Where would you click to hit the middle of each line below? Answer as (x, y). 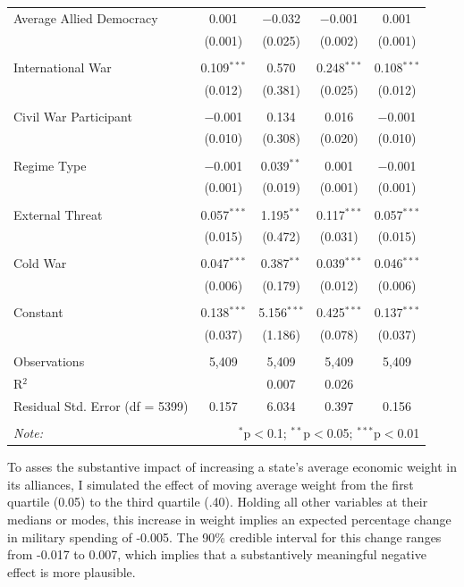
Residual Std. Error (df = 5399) (101, 406)
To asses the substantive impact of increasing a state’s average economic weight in (232, 467)
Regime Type (50, 165)
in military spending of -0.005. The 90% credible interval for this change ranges (224, 537)
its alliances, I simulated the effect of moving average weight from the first (211, 484)
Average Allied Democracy (86, 17)
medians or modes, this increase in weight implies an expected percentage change (229, 519)
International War (63, 67)
